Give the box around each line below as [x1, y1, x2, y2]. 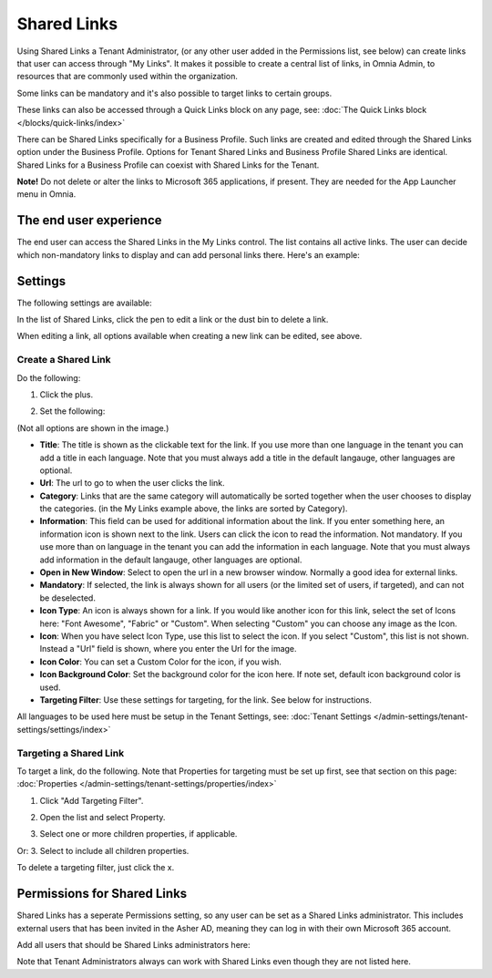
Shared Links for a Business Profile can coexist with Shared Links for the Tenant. [16, 160, 320, 170]
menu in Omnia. [16, 189, 77, 200]
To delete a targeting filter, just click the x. [16, 862, 175, 873]
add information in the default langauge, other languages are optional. [39, 554, 302, 565]
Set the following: [39, 406, 106, 417]
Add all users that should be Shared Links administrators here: [16, 939, 251, 950]
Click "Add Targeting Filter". [39, 795, 144, 806]
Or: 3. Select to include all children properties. [16, 845, 190, 856]
